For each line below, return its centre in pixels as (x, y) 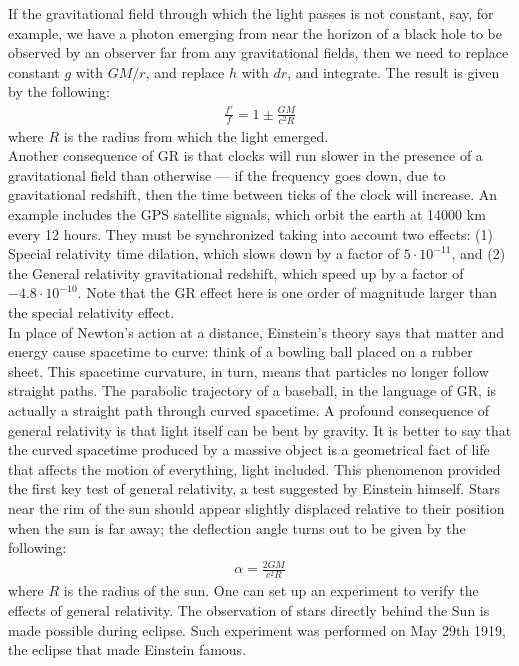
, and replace (185, 71)
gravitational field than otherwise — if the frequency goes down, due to (227, 174)
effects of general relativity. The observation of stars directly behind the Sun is (249, 610)
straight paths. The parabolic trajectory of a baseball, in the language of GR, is (252, 390)
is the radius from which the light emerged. (196, 135)
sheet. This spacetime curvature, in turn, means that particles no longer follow (248, 370)
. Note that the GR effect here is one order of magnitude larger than (287, 292)
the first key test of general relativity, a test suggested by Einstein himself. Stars (254, 488)
